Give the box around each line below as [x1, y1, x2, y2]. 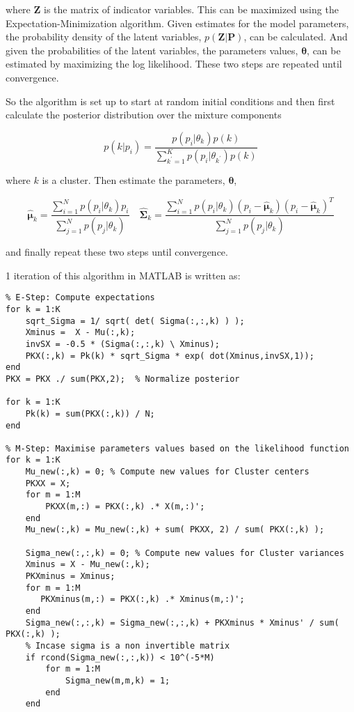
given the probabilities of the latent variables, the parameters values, [6, 42, 298, 57]
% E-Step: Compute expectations [6, 293, 155, 303]
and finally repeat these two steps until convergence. [6, 245, 228, 259]
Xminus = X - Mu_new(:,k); [25, 559, 150, 570]
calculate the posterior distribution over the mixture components [6, 107, 282, 122]
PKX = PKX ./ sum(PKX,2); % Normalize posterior [6, 373, 240, 384]
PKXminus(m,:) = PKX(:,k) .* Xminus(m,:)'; [40, 594, 245, 605]
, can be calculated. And [243, 29, 348, 44]
